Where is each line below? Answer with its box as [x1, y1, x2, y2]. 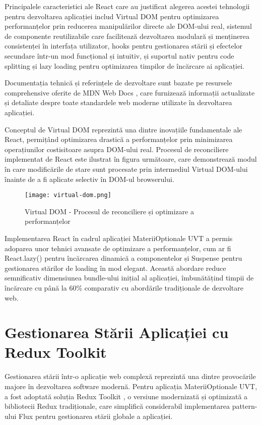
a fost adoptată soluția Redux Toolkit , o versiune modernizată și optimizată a [5, 391, 248, 401]
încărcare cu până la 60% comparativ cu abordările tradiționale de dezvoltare [5, 282, 243, 293]
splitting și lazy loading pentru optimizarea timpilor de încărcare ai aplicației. [5, 60, 244, 71]
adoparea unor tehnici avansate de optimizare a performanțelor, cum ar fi [5, 243, 231, 253]
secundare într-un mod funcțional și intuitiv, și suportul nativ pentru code [5, 50, 234, 61]
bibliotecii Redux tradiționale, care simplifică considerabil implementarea [5, 401, 230, 411]
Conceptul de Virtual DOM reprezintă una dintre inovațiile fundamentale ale [5, 124, 242, 134]
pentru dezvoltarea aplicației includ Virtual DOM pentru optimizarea [5, 11, 219, 21]
